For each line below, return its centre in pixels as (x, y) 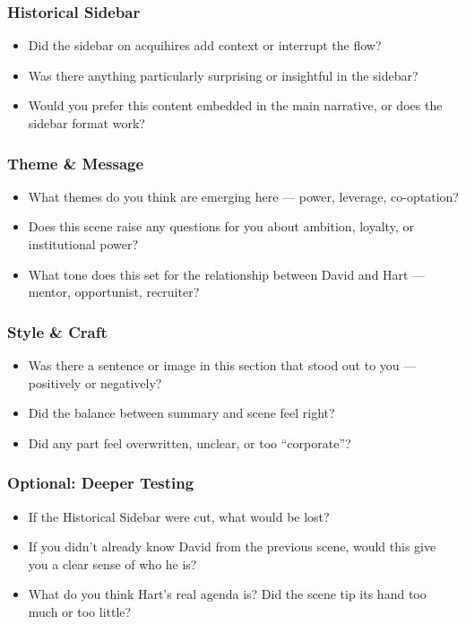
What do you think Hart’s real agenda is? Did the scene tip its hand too (227, 594)
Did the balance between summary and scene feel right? (181, 413)
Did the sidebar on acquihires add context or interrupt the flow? (205, 45)
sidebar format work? (86, 123)
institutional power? (83, 244)
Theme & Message (76, 163)
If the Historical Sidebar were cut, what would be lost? (179, 516)
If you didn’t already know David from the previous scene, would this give (232, 546)
